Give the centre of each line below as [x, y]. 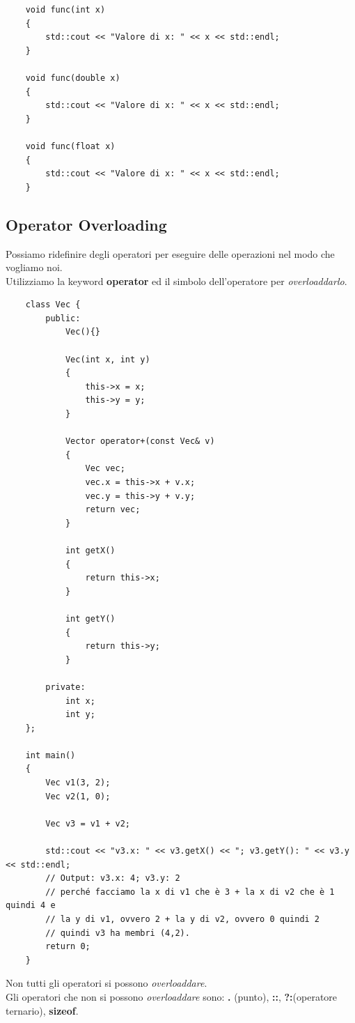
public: [63, 318]
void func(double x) [73, 78]
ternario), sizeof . [42, 1010]
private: [65, 687]
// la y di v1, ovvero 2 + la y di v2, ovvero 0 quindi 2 [183, 920]
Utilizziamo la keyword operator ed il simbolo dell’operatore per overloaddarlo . [176, 280]
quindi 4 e [31, 906]
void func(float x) [70, 146]
